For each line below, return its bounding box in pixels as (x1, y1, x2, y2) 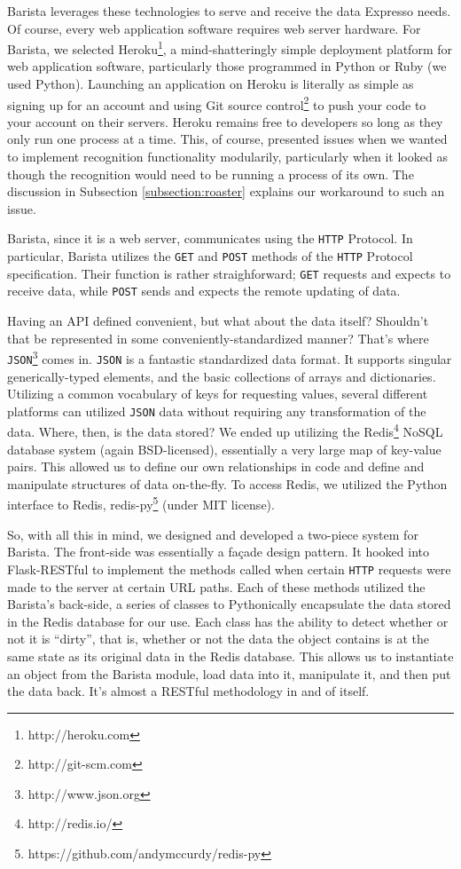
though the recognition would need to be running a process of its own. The (7, 164, 414, 183)
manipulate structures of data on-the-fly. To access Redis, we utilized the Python (7, 474, 448, 493)
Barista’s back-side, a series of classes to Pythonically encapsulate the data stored (7, 595, 451, 613)
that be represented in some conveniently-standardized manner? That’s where (7, 328, 429, 347)
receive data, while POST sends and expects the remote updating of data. (7, 281, 401, 300)
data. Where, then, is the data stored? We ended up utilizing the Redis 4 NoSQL (7, 420, 443, 441)
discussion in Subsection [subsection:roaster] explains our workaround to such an (7, 182, 445, 201)
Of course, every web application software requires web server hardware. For (7, 19, 421, 37)
